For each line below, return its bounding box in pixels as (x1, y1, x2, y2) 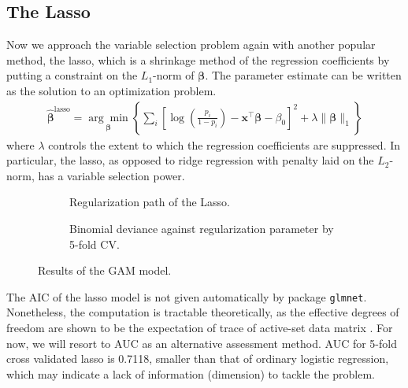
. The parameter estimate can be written (205, 67, 402, 83)
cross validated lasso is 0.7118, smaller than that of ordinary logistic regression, (6, 350, 389, 367)
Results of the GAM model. (38, 262, 172, 279)
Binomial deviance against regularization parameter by (69, 220, 334, 236)
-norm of (153, 67, 195, 83)
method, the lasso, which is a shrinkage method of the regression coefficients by (6, 51, 390, 68)
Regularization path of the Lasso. (69, 194, 230, 210)
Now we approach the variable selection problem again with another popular (6, 36, 376, 53)
